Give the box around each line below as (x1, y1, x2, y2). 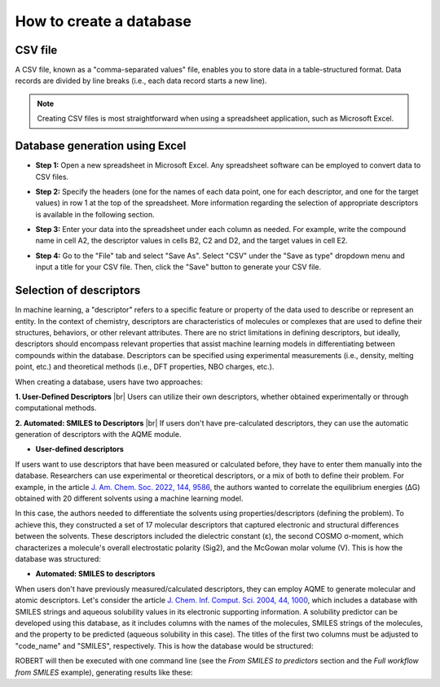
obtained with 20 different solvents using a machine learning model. (15, 493, 244, 504)
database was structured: (15, 554, 101, 563)
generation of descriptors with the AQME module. (15, 430, 182, 440)
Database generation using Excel (15, 139, 187, 153)
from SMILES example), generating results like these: (15, 667, 193, 677)
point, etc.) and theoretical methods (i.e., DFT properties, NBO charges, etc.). (15, 362, 275, 372)
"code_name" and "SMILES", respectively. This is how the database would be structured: (15, 641, 314, 650)
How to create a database (15, 12, 191, 30)
